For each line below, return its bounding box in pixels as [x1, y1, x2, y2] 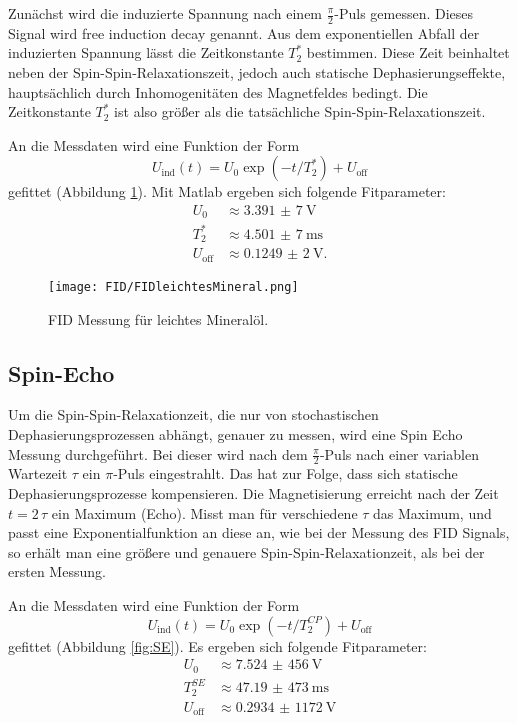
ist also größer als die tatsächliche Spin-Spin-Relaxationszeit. [114, 101, 486, 122]
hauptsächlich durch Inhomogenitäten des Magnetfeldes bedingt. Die [8, 81, 428, 102]
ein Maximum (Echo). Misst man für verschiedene [51, 502, 358, 523]
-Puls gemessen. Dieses [334, 3, 474, 23]
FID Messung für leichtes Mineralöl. [48, 308, 269, 329]
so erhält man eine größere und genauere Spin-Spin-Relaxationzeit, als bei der [8, 541, 485, 562]
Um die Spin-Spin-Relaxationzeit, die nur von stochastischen [8, 404, 379, 425]
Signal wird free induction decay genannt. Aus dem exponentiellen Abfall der [8, 22, 480, 43]
